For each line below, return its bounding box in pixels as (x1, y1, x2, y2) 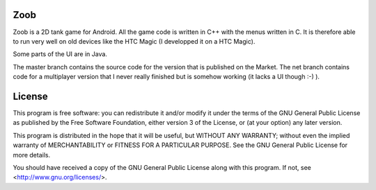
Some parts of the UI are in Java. (13, 50, 108, 58)
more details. (13, 150, 51, 159)
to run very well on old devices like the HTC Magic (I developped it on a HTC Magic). (13, 37, 256, 45)
